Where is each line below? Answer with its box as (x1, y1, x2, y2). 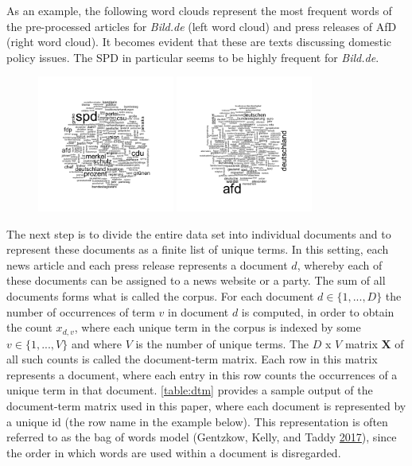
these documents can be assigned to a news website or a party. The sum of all (6, 272, 386, 289)
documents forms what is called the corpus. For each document (6, 287, 314, 304)
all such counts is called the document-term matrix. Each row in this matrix (6, 351, 378, 367)
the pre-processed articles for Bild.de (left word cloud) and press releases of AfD (6, 17, 397, 34)
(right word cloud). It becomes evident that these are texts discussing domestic (6, 33, 391, 50)
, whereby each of (297, 256, 383, 273)
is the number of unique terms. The (135, 335, 309, 351)
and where (71, 335, 122, 351)
